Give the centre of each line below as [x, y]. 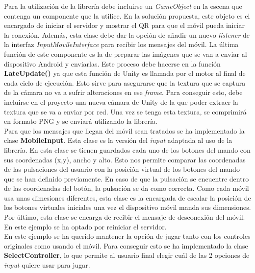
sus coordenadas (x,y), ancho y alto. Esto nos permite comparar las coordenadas [125, 159]
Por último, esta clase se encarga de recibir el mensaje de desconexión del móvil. [125, 217]
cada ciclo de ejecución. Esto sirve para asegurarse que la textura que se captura [125, 82]
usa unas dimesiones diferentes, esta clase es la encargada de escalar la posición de [127, 197]
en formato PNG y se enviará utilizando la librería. [81, 121]
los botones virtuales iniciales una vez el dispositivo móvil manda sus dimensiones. [127, 207]
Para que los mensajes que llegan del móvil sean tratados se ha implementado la [124, 130]
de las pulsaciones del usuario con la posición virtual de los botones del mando [122, 169]
